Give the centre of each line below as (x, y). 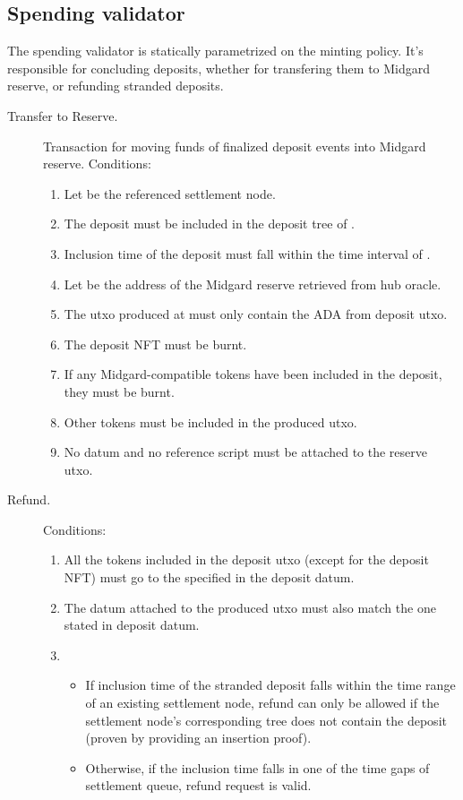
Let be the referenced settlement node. (170, 193)
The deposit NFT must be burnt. (155, 344)
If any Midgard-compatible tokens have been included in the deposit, (253, 374)
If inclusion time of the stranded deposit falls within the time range (270, 685)
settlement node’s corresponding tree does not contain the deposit (266, 720)
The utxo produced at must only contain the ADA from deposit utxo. (256, 314)
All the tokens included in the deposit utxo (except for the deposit (246, 559)
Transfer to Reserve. (63, 115)
